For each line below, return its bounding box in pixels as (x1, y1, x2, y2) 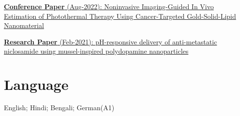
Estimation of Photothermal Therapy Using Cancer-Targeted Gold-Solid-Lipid (4, 11, 236, 21)
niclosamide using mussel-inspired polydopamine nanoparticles (4, 46, 189, 56)
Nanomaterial (4, 20, 44, 30)
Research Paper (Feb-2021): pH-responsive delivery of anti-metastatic (4, 36, 217, 46)
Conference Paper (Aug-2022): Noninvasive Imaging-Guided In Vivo (4, 1, 214, 11)
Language (4, 74, 69, 94)
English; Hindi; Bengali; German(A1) (4, 102, 115, 113)
